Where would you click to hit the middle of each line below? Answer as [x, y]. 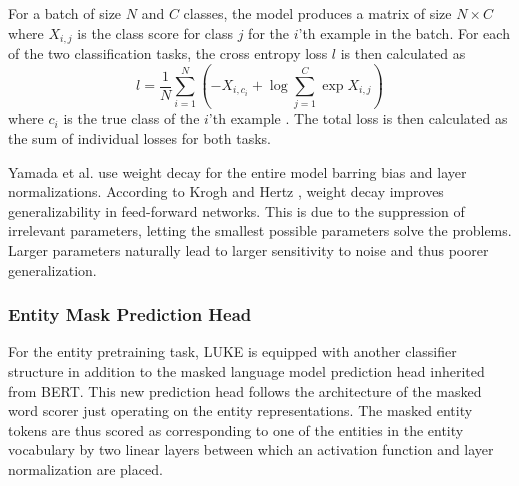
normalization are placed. [85, 468]
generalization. [52, 269]
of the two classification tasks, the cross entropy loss [168, 53]
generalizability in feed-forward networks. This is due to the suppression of [236, 210]
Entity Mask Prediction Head [130, 314]
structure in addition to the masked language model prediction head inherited [246, 370]
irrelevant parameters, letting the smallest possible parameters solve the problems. [260, 230]
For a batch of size [65, 13]
